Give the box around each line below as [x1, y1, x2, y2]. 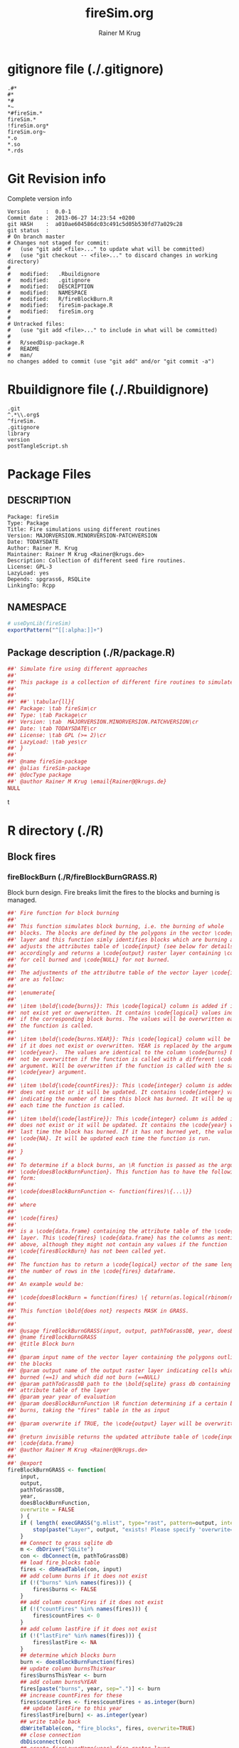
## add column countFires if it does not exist [20, 1599, 164, 1606]
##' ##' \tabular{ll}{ [7, 699, 75, 706]
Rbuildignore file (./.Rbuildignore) [7, 381, 209, 397]
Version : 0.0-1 [7, 208, 72, 215]
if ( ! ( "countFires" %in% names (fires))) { [20, 1605, 148, 1613]
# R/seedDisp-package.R [7, 339, 84, 346]
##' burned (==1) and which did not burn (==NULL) [7, 1374, 161, 1381]
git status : [7, 227, 50, 234]
